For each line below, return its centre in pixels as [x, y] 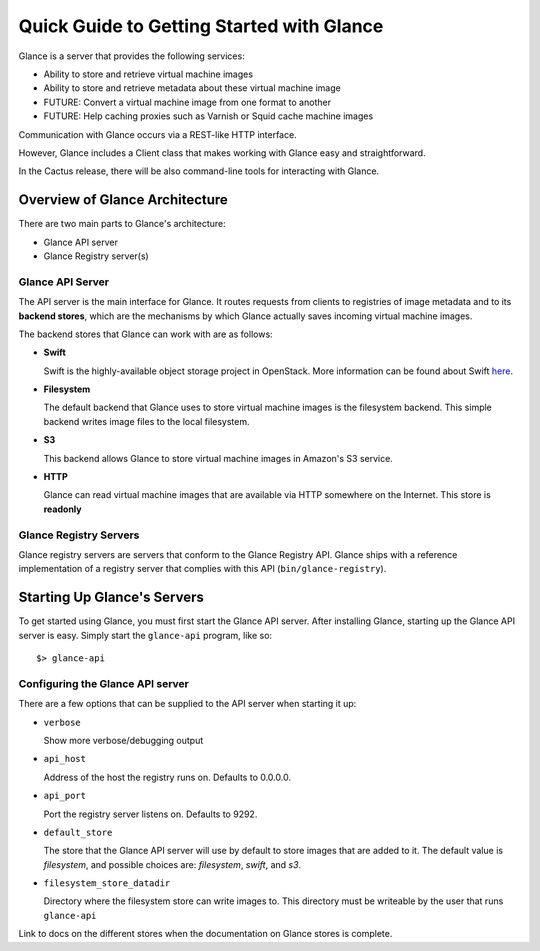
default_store [78, 832]
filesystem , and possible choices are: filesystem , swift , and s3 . [172, 864]
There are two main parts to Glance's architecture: [122, 224]
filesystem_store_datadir [107, 883]
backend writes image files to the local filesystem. [146, 421]
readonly [62, 509]
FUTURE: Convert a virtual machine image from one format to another [187, 102]
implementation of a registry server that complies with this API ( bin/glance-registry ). [202, 569]
